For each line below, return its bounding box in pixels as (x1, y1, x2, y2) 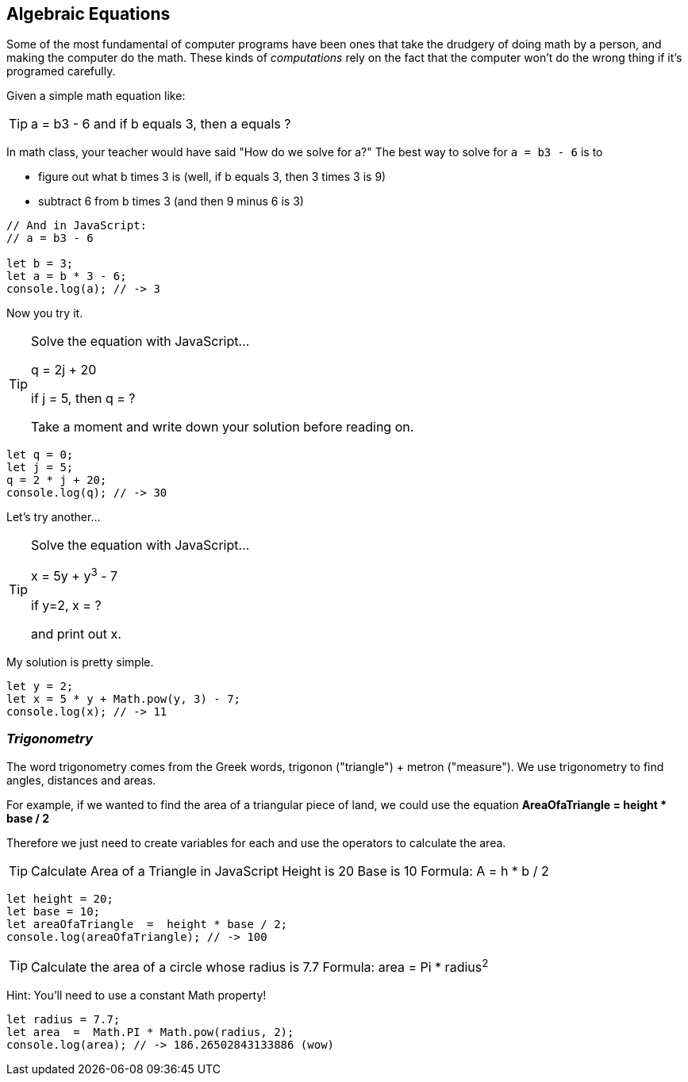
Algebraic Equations (6, 4, 171, 24)
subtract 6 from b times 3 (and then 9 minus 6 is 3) (38, 194, 304, 209)
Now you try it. (6, 306, 83, 320)
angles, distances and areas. (6, 773, 156, 787)
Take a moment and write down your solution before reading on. (31, 419, 414, 435)
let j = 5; (6, 461, 74, 474)
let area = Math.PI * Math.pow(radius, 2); (6, 1025, 294, 1038)
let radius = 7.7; (6, 1012, 121, 1026)
